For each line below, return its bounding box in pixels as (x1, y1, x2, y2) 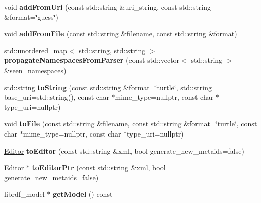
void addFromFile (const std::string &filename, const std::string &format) (4, 28, 237, 39)
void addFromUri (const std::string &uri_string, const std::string (4, 2, 211, 12)
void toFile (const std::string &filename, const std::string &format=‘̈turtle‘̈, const (4, 118, 257, 129)
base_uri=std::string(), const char (4, 92, 109, 102)
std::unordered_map (4, 45, 68, 55)
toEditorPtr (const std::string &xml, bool (32, 162, 166, 173)
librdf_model (4, 189, 45, 199)
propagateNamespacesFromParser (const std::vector (4, 55, 180, 65)
